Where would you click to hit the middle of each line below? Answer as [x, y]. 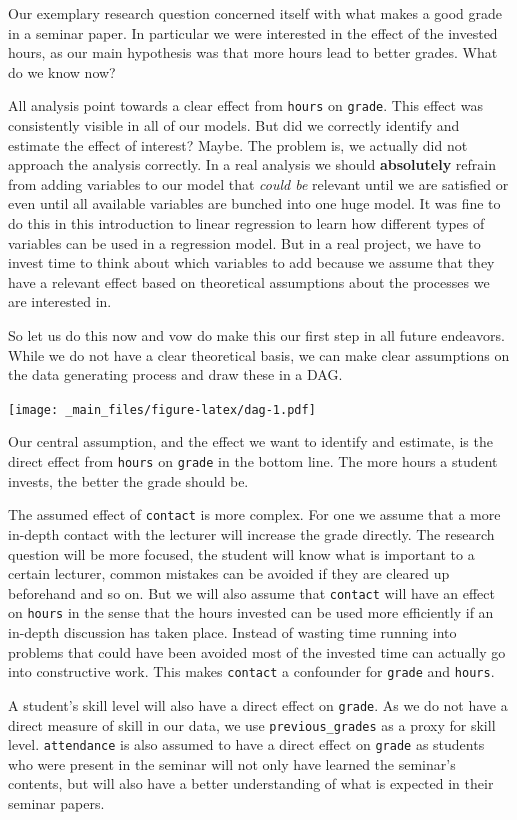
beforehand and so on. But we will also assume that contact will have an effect [251, 592]
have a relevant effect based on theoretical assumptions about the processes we [249, 281]
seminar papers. [56, 803]
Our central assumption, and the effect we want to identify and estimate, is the [250, 441]
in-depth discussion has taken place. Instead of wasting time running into [232, 632]
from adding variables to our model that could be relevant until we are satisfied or [258, 183]
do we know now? [62, 71]
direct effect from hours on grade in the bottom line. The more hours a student [253, 461]
